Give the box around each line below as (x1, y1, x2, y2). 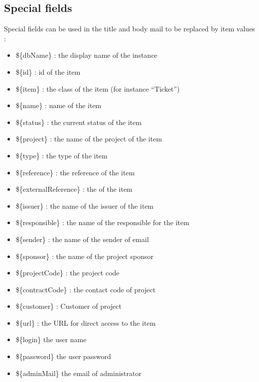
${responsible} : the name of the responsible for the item (15, 217, 189, 228)
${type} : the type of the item (15, 150, 108, 160)
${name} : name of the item (15, 100, 102, 111)
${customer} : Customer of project (15, 301, 122, 311)
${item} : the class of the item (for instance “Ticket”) (15, 83, 180, 94)
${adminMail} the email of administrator (15, 368, 141, 378)
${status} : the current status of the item (15, 117, 142, 127)
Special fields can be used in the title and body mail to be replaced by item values (4, 23, 255, 34)
